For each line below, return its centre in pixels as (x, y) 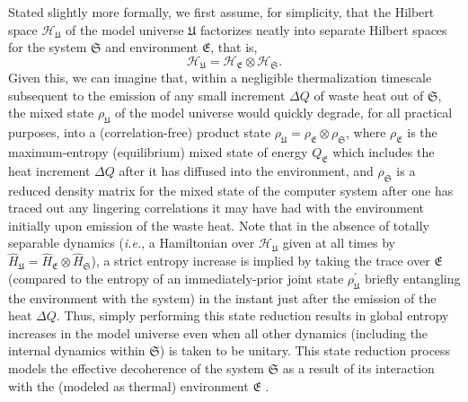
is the (422, 132)
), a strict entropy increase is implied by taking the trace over (260, 261)
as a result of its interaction (358, 367)
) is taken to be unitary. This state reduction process (305, 350)
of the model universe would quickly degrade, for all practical (284, 113)
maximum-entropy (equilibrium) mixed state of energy (158, 152)
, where (366, 132)
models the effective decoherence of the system (136, 367)
